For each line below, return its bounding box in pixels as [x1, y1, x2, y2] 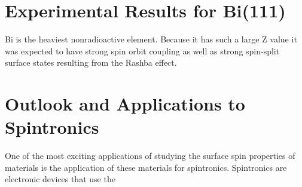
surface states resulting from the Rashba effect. [5, 56, 177, 69]
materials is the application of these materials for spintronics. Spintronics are [5, 161, 287, 173]
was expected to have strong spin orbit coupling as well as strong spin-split [5, 44, 280, 57]
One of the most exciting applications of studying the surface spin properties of [5, 149, 295, 162]
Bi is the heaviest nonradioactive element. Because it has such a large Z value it [5, 33, 297, 45]
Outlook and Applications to [5, 91, 245, 116]
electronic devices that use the [5, 173, 115, 185]
